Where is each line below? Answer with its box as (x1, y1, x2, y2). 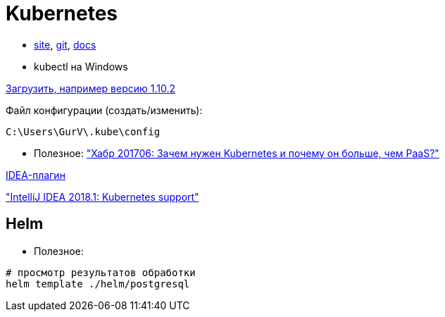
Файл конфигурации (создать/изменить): (6, 104, 203, 116)
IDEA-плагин (6, 168, 65, 181)
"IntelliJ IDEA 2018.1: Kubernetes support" (6, 190, 199, 203)
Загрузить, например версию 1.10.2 (6, 82, 176, 94)
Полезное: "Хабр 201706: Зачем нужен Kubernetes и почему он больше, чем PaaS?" (34, 147, 439, 159)
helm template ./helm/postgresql (6, 278, 190, 290)
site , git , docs (34, 38, 96, 51)
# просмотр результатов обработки (6, 266, 196, 278)
